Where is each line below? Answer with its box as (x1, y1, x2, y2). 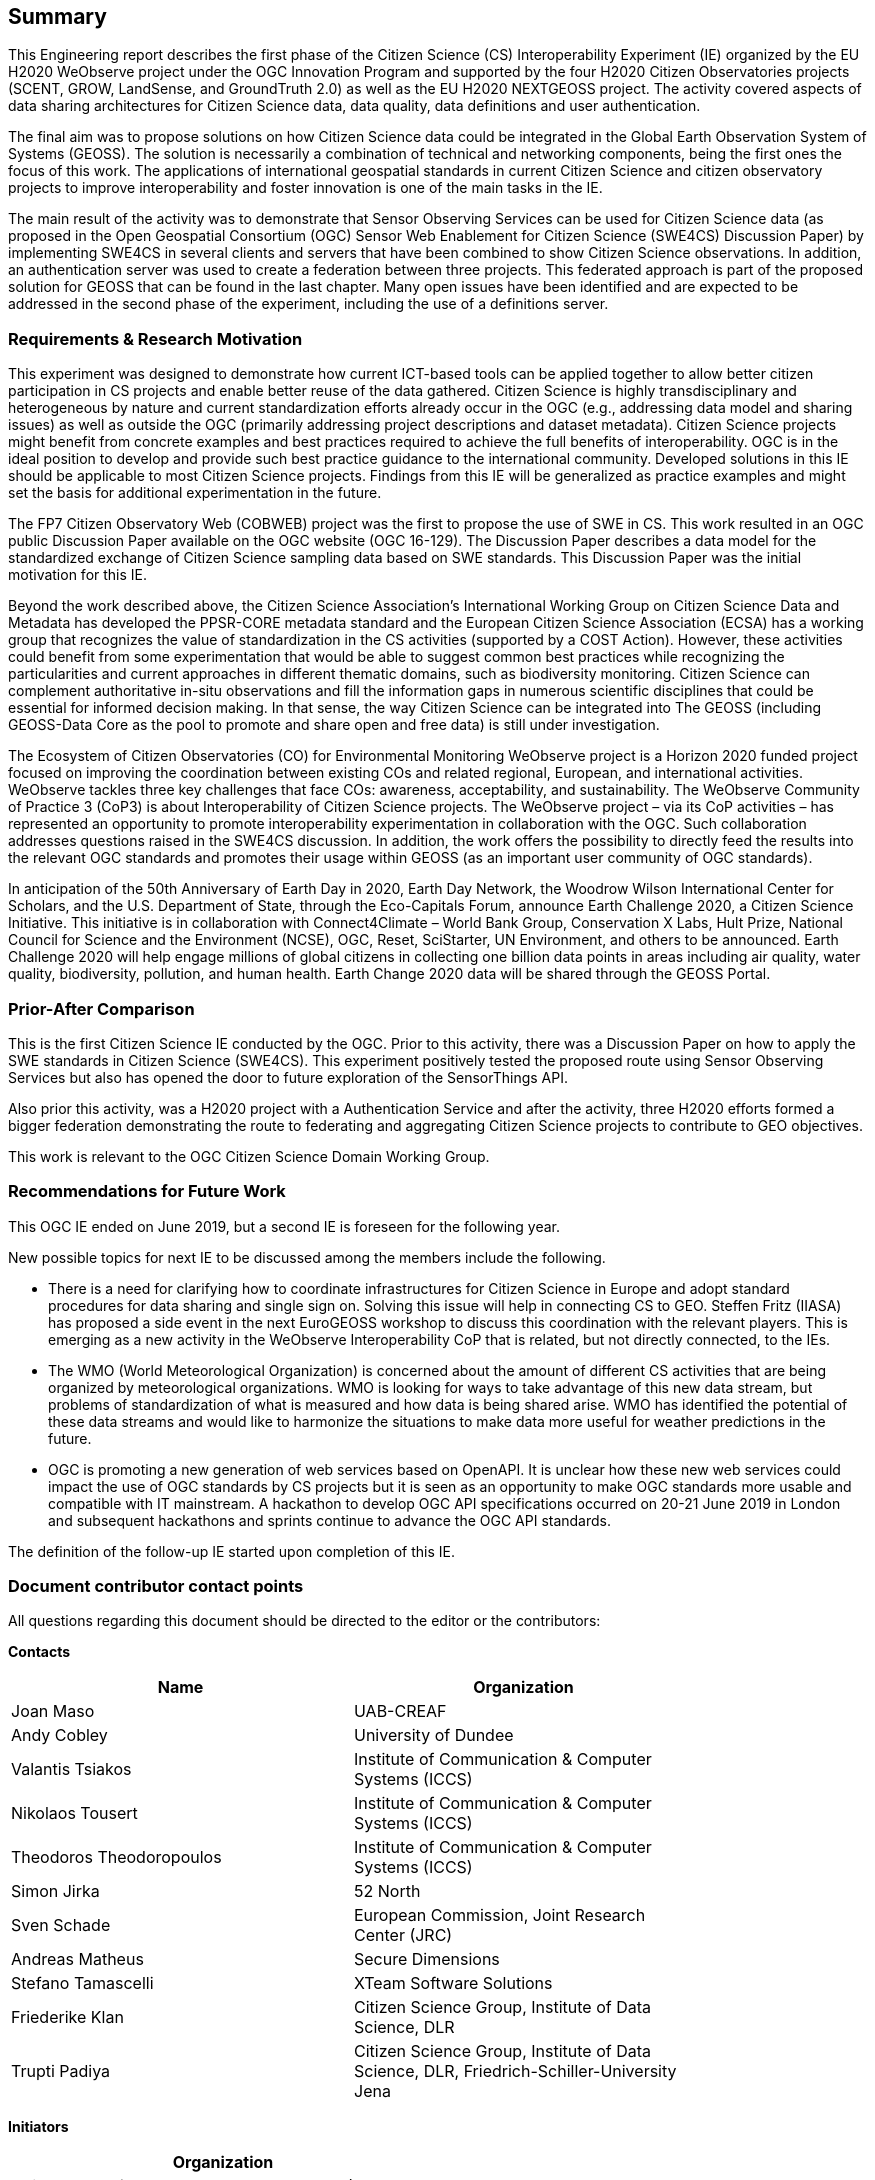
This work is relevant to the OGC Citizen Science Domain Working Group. (8, 1147, 490, 1165)
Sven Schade (11, 1915, 111, 1936)
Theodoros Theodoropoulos (11, 1847, 222, 1868)
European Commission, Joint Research (354, 1905, 646, 1926)
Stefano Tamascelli (11, 1973, 154, 1994)
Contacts (8, 1643, 71, 1661)
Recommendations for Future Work (8, 1181, 286, 1202)
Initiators (8, 2118, 69, 2136)
